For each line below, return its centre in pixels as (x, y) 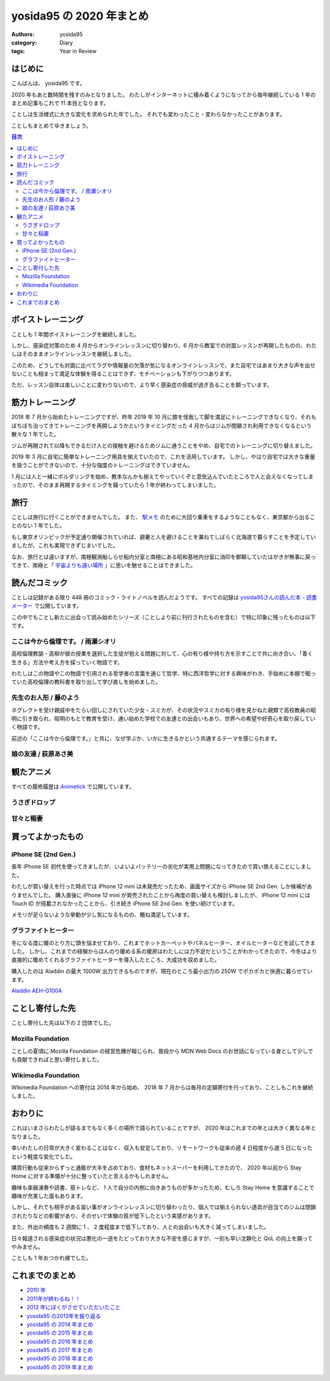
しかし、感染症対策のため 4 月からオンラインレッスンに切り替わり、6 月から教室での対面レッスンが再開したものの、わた (164, 345)
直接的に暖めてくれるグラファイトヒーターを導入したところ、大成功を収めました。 (116, 960)
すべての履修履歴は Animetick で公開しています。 (73, 787)
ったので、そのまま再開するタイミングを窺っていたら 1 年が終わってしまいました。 (115, 485)
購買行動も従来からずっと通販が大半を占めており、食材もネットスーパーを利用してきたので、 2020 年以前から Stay (156, 1168)
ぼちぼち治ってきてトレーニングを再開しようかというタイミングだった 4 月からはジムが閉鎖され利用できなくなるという (161, 426)
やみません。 (28, 1247)
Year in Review (78, 51)
